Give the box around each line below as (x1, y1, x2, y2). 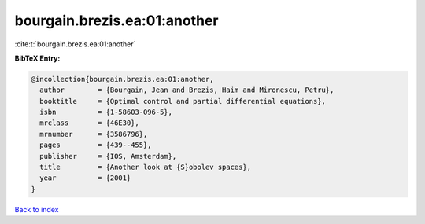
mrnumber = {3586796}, (39, 130, 148, 138)
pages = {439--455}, (39, 141, 153, 149)
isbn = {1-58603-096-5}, (39, 108, 173, 117)
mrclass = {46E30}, (39, 119, 139, 127)
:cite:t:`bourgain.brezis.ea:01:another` (14, 39, 136, 49)
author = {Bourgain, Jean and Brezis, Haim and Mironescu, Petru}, (39, 86, 334, 94)
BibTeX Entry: (14, 53, 61, 63)
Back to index (14, 204, 59, 214)
